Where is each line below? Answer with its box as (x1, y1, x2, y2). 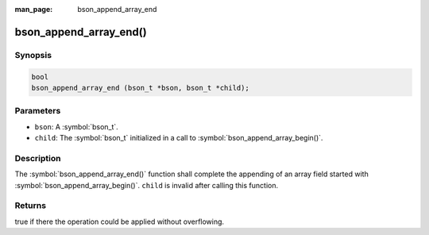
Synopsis (14, 49, 52, 60)
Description (14, 152, 61, 164)
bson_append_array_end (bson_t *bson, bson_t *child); (31, 83, 249, 92)
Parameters (14, 106, 61, 117)
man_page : (14, 5, 53, 13)
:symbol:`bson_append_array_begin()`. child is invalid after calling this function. (14, 180, 278, 190)
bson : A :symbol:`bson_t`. (34, 121, 118, 131)
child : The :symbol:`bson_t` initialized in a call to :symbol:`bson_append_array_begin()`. (34, 133, 323, 143)
